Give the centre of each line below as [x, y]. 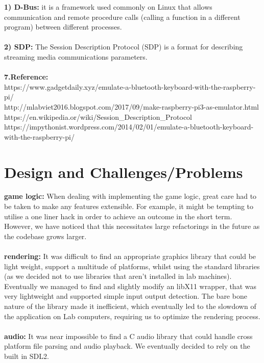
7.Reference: [26, 77]
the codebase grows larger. [45, 236]
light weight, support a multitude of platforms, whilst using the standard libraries [132, 266]
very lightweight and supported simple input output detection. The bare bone [126, 296]
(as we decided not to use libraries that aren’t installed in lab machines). [118, 276]
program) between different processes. [63, 27]
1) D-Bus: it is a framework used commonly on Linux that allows [108, 7]
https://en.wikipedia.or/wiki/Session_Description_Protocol [98, 116]
